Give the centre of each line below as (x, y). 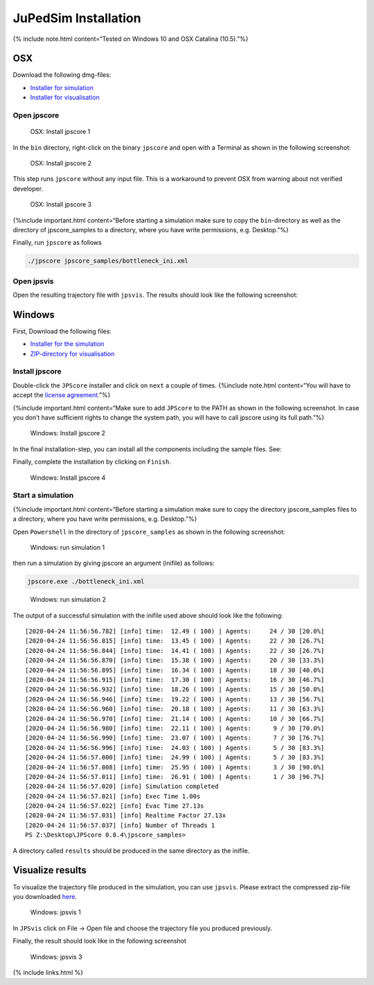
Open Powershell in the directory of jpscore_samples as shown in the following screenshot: (149, 532)
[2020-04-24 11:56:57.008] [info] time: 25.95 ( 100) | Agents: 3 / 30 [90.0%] (175, 767)
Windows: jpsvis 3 (56, 957)
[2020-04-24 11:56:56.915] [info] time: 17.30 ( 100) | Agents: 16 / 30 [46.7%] (175, 680)
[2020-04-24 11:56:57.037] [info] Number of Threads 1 (120, 825)
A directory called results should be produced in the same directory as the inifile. (131, 851)
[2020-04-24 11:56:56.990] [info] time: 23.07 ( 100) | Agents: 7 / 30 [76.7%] (175, 738)
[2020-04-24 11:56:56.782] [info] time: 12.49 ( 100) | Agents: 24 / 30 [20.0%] (175, 631)
